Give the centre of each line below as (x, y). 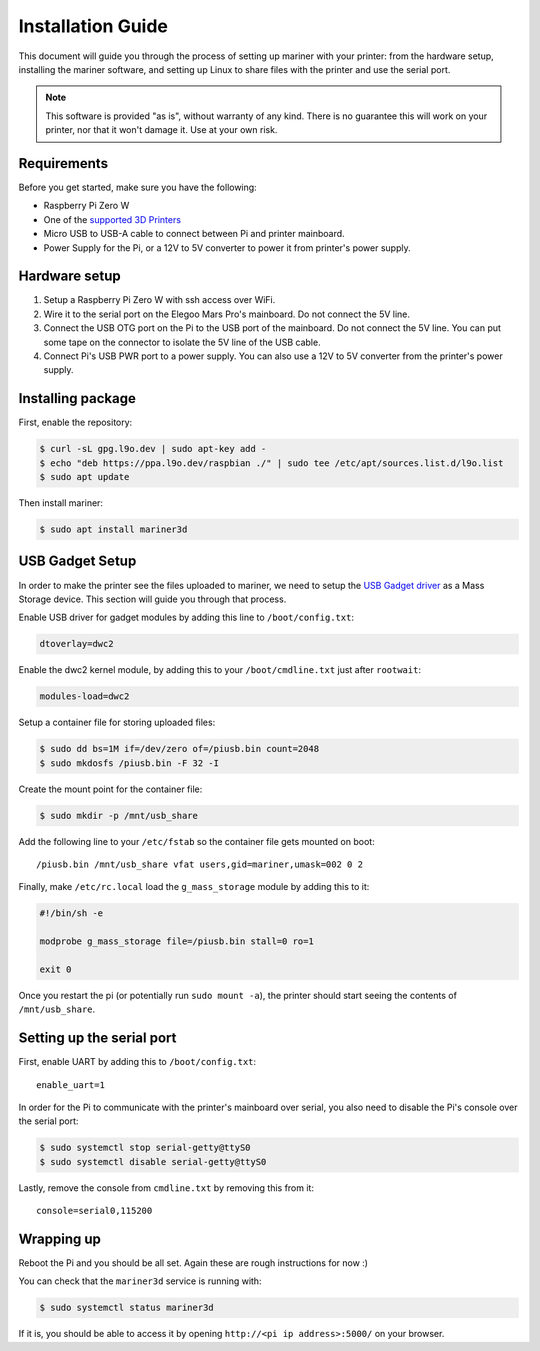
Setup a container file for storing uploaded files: (117, 722)
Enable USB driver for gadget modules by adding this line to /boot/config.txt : (186, 617)
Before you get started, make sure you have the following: (137, 187)
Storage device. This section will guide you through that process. (152, 599)
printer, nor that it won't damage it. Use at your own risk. (161, 130)
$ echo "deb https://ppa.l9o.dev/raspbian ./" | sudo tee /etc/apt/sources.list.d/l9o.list (271, 463)
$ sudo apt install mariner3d (113, 529)
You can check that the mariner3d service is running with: (140, 1281)
